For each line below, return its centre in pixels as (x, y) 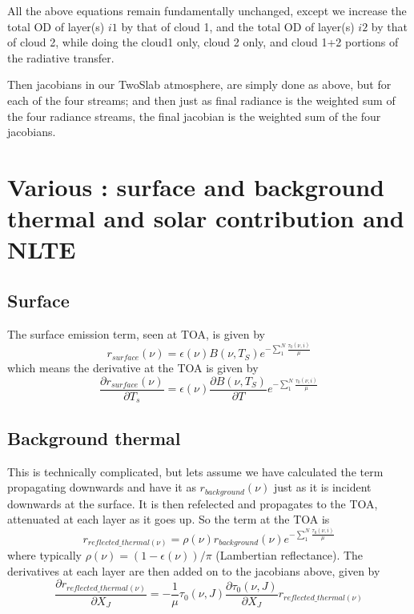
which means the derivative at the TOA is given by (133, 368)
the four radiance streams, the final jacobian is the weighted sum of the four (194, 116)
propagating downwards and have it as (102, 487)
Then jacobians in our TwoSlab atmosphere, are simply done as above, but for (199, 84)
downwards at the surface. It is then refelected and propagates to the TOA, (193, 503)
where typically (44, 555)
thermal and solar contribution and (206, 218)
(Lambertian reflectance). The (289, 555)
